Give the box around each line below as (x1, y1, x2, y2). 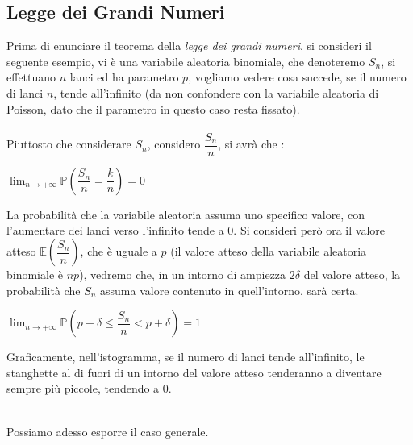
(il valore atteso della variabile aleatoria (170, 243, 367, 260)
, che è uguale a (80, 243, 157, 260)
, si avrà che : (218, 135, 285, 152)
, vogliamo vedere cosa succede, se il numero (188, 69, 407, 85)
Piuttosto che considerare (6, 135, 131, 152)
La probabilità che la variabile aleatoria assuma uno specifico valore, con (6, 206, 365, 222)
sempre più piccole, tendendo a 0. (6, 380, 172, 397)
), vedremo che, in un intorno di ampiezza (79, 266, 286, 283)
